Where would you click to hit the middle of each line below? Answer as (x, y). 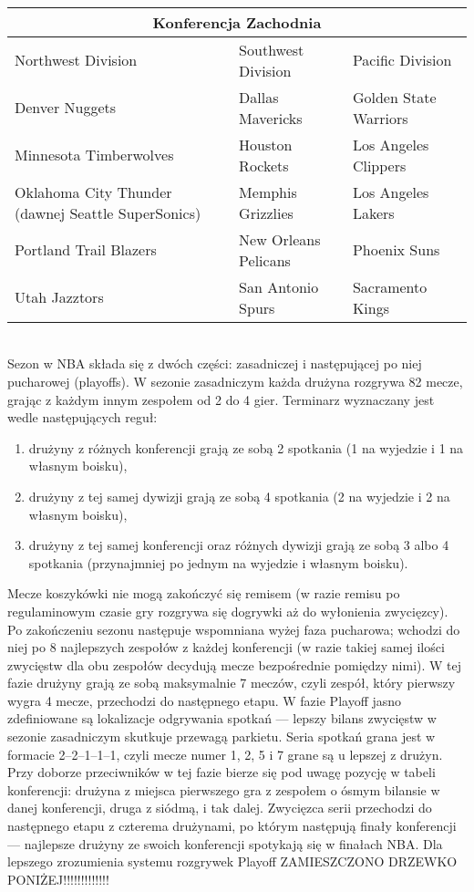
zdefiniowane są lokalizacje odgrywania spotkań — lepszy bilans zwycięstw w (222, 718)
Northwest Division (76, 60)
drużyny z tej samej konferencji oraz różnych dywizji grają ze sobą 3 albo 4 (239, 545)
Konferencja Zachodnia (237, 22)
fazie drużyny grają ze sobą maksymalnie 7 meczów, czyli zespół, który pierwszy (232, 683)
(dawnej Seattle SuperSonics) (108, 213)
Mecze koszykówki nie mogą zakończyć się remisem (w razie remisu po (204, 593)
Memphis (268, 192)
